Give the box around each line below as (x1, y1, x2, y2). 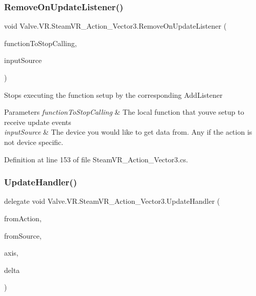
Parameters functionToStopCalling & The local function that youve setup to (4, 107, 244, 117)
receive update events (4, 116, 71, 127)
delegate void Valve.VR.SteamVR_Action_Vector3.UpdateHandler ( (4, 196, 220, 206)
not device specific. (4, 136, 64, 147)
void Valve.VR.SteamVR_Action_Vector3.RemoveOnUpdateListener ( (4, 20, 227, 31)
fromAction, (4, 213, 42, 223)
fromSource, (4, 230, 42, 241)
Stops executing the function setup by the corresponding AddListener (4, 89, 223, 100)
